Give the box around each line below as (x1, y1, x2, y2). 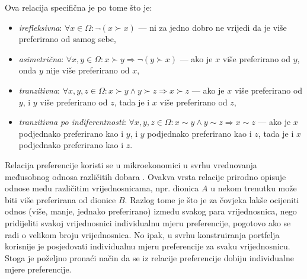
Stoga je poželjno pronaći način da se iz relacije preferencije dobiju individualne (5, 251, 294, 264)
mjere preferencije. (5, 263, 72, 275)
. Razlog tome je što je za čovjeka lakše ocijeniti (124, 193, 299, 206)
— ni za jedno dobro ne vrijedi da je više (138, 21, 287, 33)
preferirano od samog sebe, (18, 33, 116, 45)
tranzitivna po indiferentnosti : (18, 116, 126, 128)
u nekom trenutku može (210, 182, 297, 194)
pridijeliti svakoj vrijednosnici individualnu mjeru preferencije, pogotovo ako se (5, 216, 291, 229)
